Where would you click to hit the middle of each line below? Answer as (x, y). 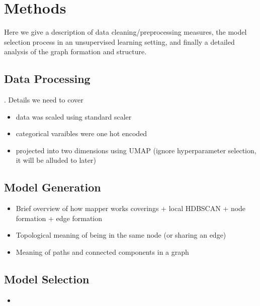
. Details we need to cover (44, 100)
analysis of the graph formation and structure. (75, 52)
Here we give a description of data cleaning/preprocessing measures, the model (125, 32)
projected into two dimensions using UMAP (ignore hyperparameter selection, (136, 150)
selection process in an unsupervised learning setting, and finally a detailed (119, 41)
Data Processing (47, 79)
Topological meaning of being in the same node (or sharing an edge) (121, 235)
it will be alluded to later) (56, 160)
